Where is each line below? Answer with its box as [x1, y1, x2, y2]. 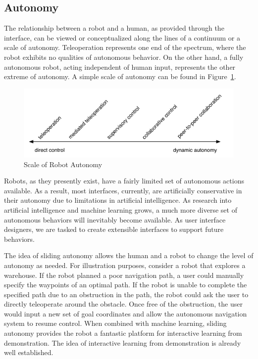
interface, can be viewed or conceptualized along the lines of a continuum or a [4, 32, 240, 43]
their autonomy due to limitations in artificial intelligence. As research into [4, 195, 232, 205]
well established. [4, 347, 53, 358]
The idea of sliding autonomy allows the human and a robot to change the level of [4, 250, 254, 261]
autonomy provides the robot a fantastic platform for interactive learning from [4, 328, 242, 338]
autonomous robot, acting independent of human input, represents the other [4, 61, 236, 72]
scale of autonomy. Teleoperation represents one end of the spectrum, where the [4, 42, 246, 52]
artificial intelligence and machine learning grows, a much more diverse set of [4, 204, 237, 215]
